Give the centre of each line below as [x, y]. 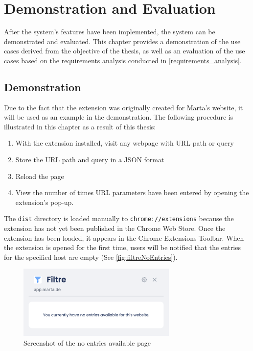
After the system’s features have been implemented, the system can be [110, 32]
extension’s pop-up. [45, 202]
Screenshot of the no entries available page [87, 342]
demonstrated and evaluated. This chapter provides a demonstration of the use [122, 41]
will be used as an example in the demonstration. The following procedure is [119, 117]
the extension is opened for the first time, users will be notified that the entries [122, 247]
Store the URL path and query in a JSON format [90, 160]
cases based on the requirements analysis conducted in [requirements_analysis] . [123, 60]
